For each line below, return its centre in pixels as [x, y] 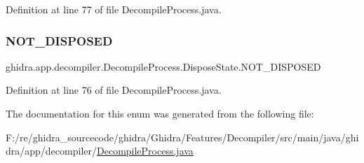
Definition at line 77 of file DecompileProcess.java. [114, 9]
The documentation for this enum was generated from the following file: [160, 113]
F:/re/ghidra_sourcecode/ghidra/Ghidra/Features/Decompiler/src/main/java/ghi [182, 137]
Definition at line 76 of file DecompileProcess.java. [114, 90]
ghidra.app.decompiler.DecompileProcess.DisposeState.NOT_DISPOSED [163, 66]
